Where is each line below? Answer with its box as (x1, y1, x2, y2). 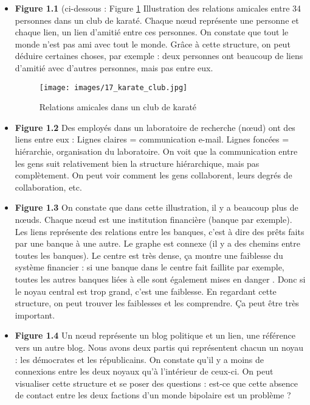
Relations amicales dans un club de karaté (39, 100, 197, 113)
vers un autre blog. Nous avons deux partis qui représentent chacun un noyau (15, 340, 304, 353)
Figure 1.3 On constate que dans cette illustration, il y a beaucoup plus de (15, 201, 298, 214)
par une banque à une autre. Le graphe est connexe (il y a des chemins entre (15, 237, 300, 250)
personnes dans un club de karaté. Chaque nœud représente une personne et (15, 13, 299, 26)
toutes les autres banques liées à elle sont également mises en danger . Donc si (15, 272, 306, 285)
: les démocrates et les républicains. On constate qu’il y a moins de (15, 353, 264, 365)
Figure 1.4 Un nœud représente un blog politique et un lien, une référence (15, 329, 295, 342)
